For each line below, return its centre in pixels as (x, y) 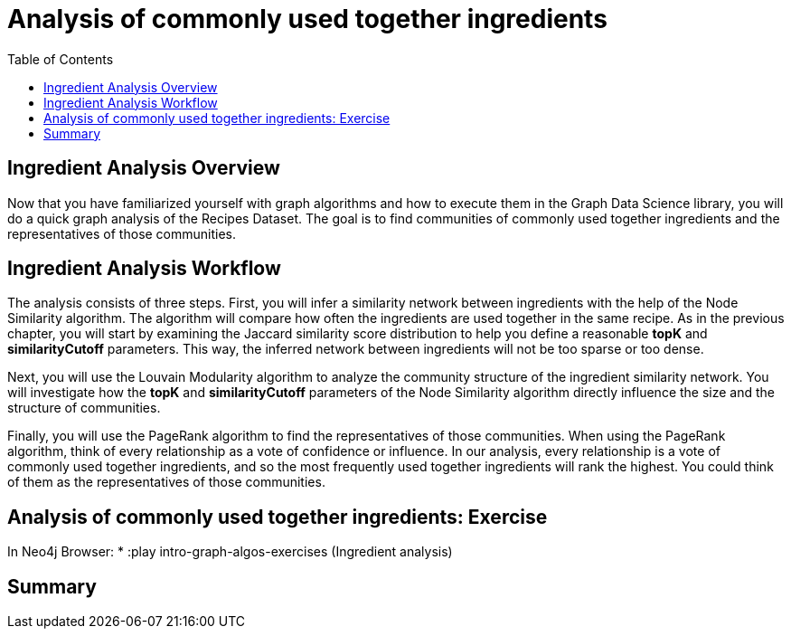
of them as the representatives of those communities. (166, 482)
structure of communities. (84, 408)
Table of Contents (61, 59)
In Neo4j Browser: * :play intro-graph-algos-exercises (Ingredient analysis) (230, 552)
